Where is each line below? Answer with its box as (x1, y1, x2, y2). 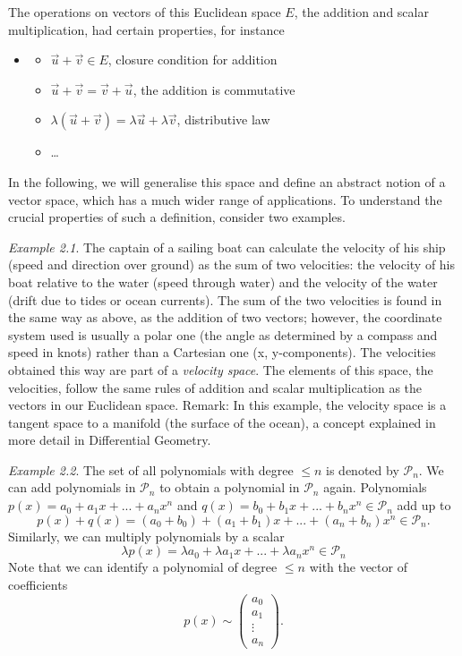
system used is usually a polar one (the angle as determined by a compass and (8, 325, 438, 344)
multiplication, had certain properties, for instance (8, 20, 285, 38)
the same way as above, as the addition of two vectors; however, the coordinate (8, 308, 442, 327)
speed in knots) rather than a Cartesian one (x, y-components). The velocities (8, 343, 436, 362)
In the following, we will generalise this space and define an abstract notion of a (8, 172, 446, 191)
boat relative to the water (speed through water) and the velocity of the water (8, 272, 438, 291)
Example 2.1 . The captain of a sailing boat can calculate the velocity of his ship (8, 237, 446, 256)
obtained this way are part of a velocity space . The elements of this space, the (8, 360, 433, 379)
